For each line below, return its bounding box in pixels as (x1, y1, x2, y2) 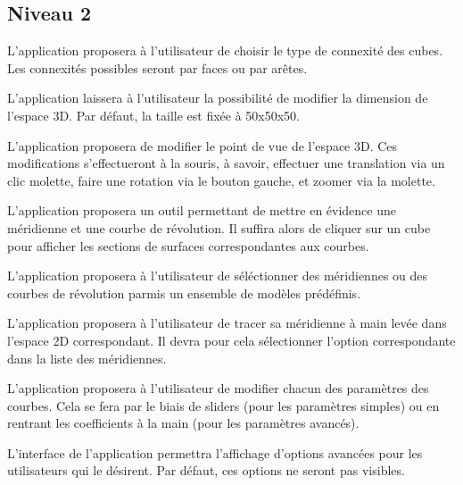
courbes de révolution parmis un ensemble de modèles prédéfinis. (7, 283, 361, 302)
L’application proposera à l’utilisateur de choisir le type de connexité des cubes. (7, 41, 443, 60)
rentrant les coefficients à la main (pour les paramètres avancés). (7, 414, 360, 432)
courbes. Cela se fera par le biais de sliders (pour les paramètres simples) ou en (7, 396, 440, 414)
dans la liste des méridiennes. (7, 348, 167, 367)
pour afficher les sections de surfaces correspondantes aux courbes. (7, 236, 369, 255)
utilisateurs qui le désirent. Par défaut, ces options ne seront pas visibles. (7, 461, 405, 480)
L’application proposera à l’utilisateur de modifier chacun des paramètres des (7, 379, 429, 397)
